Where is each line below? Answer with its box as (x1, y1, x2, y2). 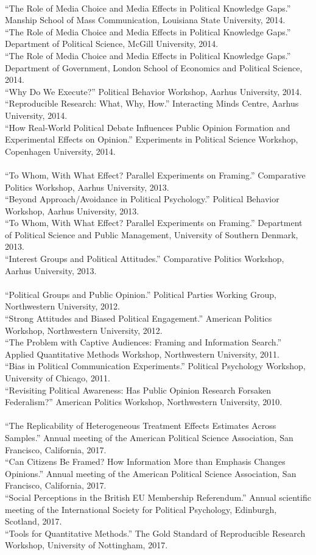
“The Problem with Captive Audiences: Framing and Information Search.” (5, 336, 282, 348)
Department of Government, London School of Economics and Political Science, (5, 61, 303, 74)
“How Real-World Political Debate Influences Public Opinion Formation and (5, 121, 290, 133)
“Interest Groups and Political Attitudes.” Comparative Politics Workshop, (5, 252, 284, 265)
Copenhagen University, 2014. (5, 144, 116, 157)
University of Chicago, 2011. (5, 372, 110, 384)
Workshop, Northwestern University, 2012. (5, 323, 163, 336)
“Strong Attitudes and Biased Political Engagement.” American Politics (5, 312, 272, 325)
